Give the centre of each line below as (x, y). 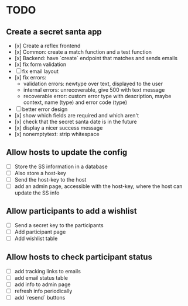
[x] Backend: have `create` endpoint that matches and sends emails (96, 58)
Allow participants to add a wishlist (71, 211)
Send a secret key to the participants (59, 225)
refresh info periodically (43, 291)
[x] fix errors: (30, 77)
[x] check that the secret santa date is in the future (76, 121)
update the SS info (37, 193)
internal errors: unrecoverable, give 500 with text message (94, 90)
